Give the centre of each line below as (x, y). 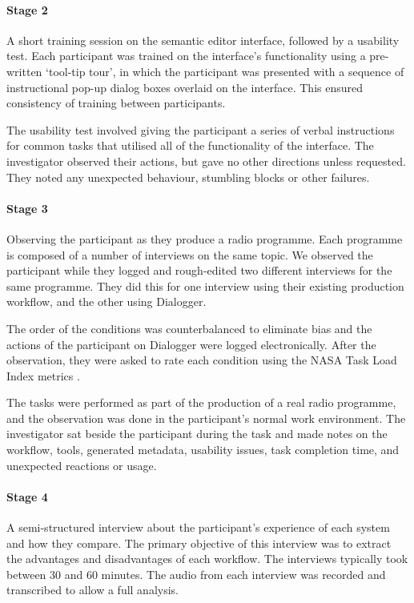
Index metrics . (43, 375)
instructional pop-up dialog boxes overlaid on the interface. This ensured (185, 87)
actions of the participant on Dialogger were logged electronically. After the (191, 344)
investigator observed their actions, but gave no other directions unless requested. (206, 161)
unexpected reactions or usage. (82, 465)
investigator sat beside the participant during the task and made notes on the (197, 434)
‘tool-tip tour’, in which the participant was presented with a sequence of (225, 71)
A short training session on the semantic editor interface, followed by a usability (203, 40)
